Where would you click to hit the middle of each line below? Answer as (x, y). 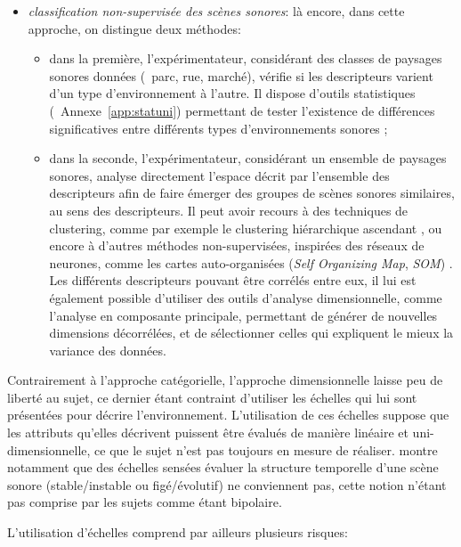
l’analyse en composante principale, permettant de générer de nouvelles (243, 315)
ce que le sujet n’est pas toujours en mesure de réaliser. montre (266, 449)
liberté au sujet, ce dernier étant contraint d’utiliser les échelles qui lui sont (212, 397)
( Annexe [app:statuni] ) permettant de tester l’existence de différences (242, 110)
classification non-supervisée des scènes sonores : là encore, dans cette (216, 11)
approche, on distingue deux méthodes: (134, 28)
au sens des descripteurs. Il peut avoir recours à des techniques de (229, 210)
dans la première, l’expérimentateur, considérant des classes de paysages (246, 58)
